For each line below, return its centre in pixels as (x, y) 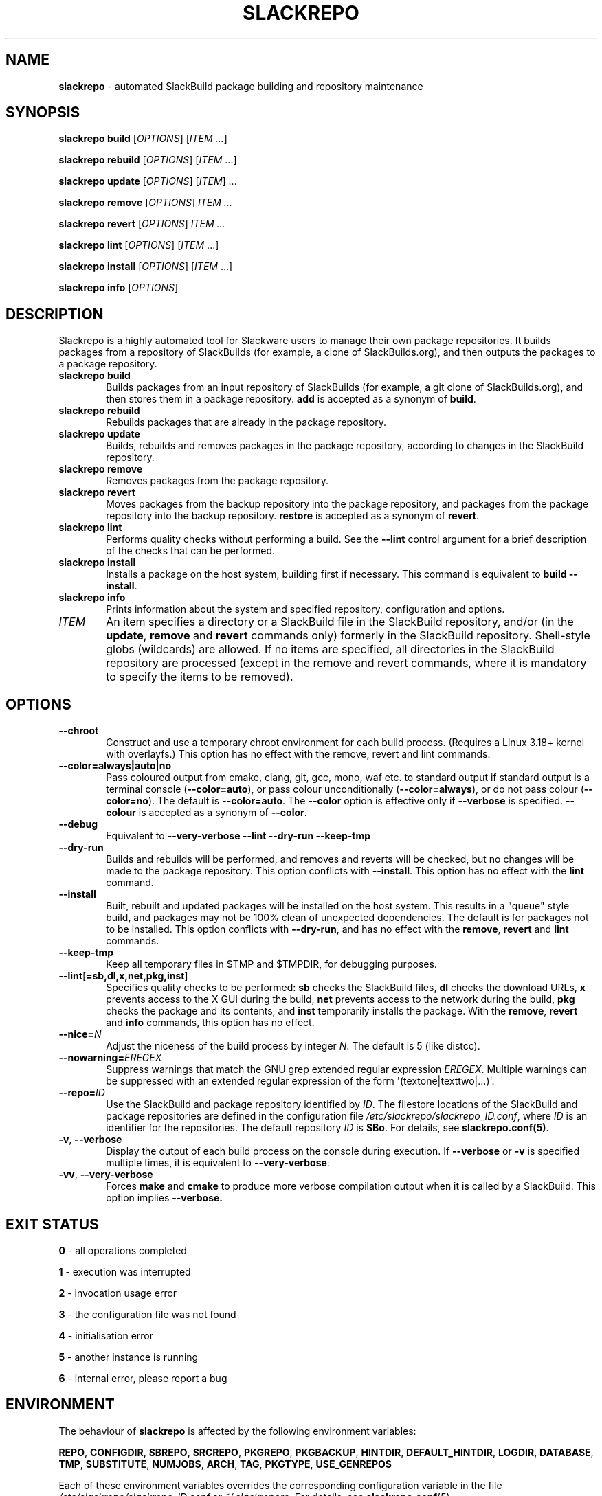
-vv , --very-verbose (106, 1175)
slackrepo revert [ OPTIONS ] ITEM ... (142, 224)
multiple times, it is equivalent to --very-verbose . (218, 1163)
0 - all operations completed (123, 1250)
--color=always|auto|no (115, 766)
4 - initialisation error (106, 1335)
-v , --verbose (90, 1140)
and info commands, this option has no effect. (210, 1023)
